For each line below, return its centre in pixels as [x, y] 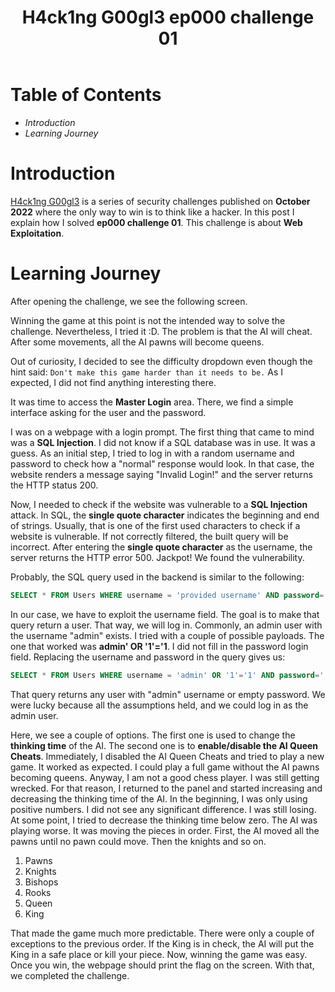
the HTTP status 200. [54, 485]
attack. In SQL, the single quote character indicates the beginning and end [165, 515]
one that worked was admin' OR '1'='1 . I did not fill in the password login [159, 646]
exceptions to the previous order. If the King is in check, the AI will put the [162, 943]
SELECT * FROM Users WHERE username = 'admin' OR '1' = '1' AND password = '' [169, 675]
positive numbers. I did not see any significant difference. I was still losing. [163, 809]
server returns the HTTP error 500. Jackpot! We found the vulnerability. [157, 557]
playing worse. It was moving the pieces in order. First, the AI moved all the [165, 830]
